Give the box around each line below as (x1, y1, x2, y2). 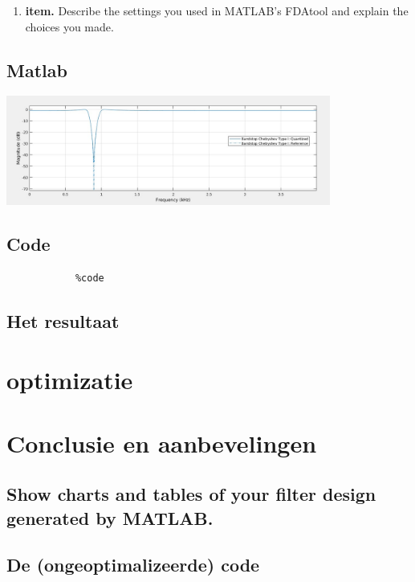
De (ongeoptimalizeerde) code (6, 552, 260, 577)
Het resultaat (6, 308, 120, 333)
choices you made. (25, 18, 114, 35)
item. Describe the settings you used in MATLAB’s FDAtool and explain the (25, 2, 409, 18)
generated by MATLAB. (6, 505, 214, 530)
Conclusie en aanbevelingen (6, 426, 317, 459)
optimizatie (6, 363, 133, 396)
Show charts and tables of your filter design (6, 482, 376, 506)
